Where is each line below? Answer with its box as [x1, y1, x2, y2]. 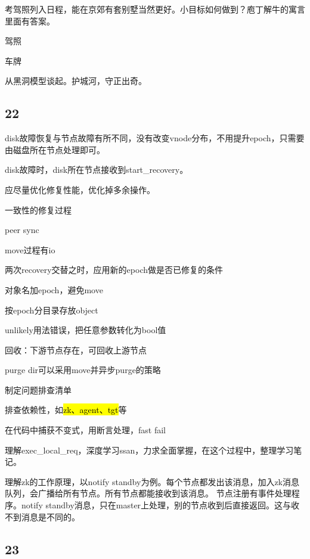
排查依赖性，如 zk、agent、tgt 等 [5, 403, 127, 416]
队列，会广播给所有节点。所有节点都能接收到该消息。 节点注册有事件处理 [5, 487, 292, 499]
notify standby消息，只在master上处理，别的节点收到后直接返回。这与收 [21, 499, 300, 511]
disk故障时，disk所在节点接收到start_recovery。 [5, 163, 188, 176]
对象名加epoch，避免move [5, 283, 103, 296]
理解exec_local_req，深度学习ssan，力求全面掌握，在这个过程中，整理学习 [5, 443, 294, 456]
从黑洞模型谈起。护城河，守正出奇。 [5, 74, 147, 87]
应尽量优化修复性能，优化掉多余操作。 [5, 183, 155, 195]
